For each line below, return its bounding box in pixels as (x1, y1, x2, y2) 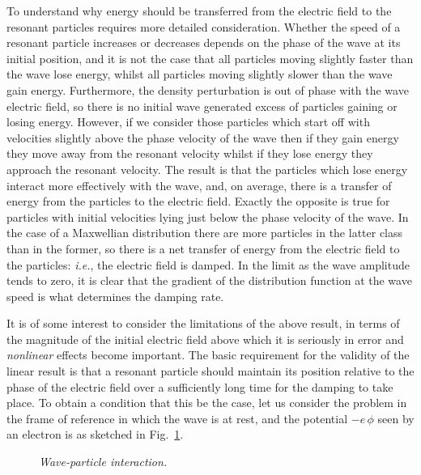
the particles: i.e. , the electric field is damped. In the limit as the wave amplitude (6, 256, 410, 273)
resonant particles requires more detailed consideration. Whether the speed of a (6, 18, 401, 35)
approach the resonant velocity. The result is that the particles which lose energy (6, 160, 408, 177)
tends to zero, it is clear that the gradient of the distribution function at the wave (6, 272, 412, 289)
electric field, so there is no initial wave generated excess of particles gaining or (6, 97, 398, 114)
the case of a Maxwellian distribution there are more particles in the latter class (6, 224, 403, 241)
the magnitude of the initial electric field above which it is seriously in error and (6, 330, 404, 347)
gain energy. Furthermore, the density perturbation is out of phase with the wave (6, 81, 409, 98)
